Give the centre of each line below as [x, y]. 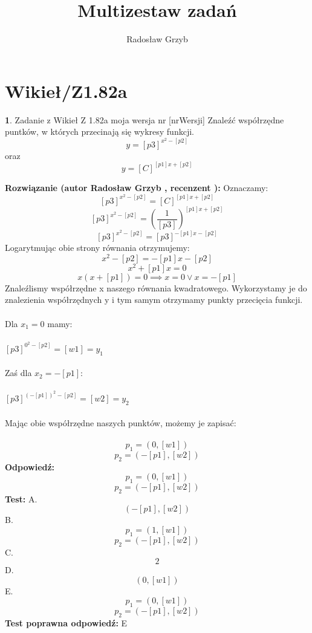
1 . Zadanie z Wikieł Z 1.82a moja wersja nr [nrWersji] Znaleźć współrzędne [145, 119]
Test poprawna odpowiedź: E [66, 622]
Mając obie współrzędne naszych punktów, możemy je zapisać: [121, 422]
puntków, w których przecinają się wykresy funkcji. [99, 131]
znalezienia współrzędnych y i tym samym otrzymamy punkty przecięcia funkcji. [154, 300]
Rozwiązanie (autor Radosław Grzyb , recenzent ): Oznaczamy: [137, 187]
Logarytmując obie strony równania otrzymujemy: [97, 248]
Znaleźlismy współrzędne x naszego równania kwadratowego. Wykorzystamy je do [156, 287]
